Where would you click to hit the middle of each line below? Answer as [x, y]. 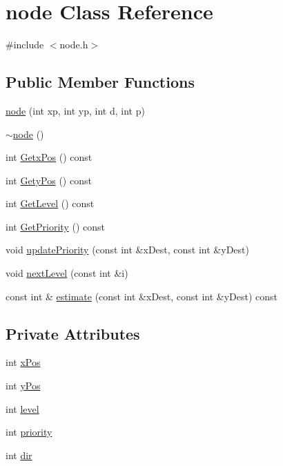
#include [25, 45]
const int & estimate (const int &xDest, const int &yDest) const [142, 296]
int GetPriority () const [55, 226]
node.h [74, 45]
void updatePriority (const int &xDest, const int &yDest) [127, 250]
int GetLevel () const [50, 203]
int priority [29, 432]
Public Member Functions [100, 82]
